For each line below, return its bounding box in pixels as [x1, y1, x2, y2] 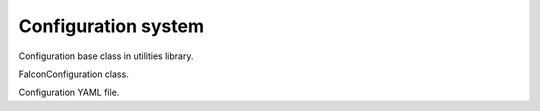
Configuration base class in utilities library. [18, 50, 194, 62]
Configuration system [18, 15, 205, 37]
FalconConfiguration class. [18, 68, 129, 80]
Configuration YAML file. [18, 86, 120, 99]
